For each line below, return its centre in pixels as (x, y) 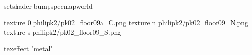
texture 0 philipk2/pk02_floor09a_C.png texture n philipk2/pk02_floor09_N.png (126, 22)
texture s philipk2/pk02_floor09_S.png (63, 32)
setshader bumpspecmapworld (48, 6)
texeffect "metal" (28, 48)
